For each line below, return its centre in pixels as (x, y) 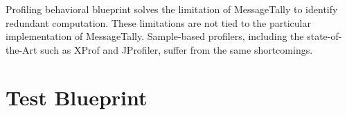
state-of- (324, 36)
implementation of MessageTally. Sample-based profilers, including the (155, 36)
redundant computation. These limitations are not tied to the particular (158, 22)
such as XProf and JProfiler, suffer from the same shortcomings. (177, 49)
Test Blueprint (77, 97)
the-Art (21, 49)
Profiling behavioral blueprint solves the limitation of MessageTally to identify (172, 9)
